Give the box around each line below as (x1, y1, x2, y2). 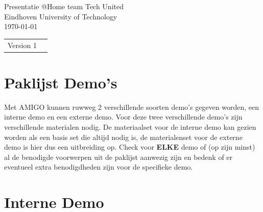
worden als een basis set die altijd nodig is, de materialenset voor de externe (4, 131, 243, 142)
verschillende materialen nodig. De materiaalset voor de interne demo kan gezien (4, 121, 256, 132)
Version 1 (8, 39, 37, 50)
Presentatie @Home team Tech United (4, 1, 124, 11)
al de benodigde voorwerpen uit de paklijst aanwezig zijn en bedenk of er (4, 151, 233, 162)
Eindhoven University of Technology (4, 11, 117, 21)
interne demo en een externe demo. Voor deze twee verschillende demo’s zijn (4, 111, 243, 122)
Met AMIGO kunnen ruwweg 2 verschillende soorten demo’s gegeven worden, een (4, 101, 259, 112)
